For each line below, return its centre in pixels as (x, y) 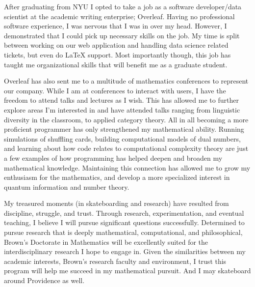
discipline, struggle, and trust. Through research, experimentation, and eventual (124, 213)
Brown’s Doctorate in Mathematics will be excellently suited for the (106, 242)
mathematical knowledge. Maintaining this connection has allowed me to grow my (127, 167)
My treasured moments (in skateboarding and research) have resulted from (116, 203)
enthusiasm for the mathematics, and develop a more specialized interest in (117, 177)
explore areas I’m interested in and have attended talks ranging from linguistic (122, 109)
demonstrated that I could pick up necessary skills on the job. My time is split (122, 35)
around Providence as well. (44, 280)
